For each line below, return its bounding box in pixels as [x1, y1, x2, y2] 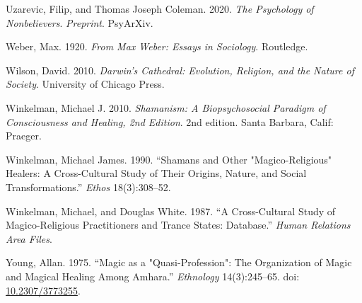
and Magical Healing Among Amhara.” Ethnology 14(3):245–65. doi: [6, 268, 300, 283]
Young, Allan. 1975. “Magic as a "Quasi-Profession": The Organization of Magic [6, 255, 352, 270]
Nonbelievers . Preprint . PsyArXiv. [6, 15, 153, 30]
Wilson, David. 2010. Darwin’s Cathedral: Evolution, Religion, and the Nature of [6, 62, 354, 77]
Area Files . [6, 231, 52, 246]
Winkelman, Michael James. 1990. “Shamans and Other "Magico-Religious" [6, 151, 332, 166]
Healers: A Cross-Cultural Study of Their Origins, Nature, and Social [6, 166, 307, 181]
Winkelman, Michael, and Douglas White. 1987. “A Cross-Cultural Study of [6, 203, 336, 218]
